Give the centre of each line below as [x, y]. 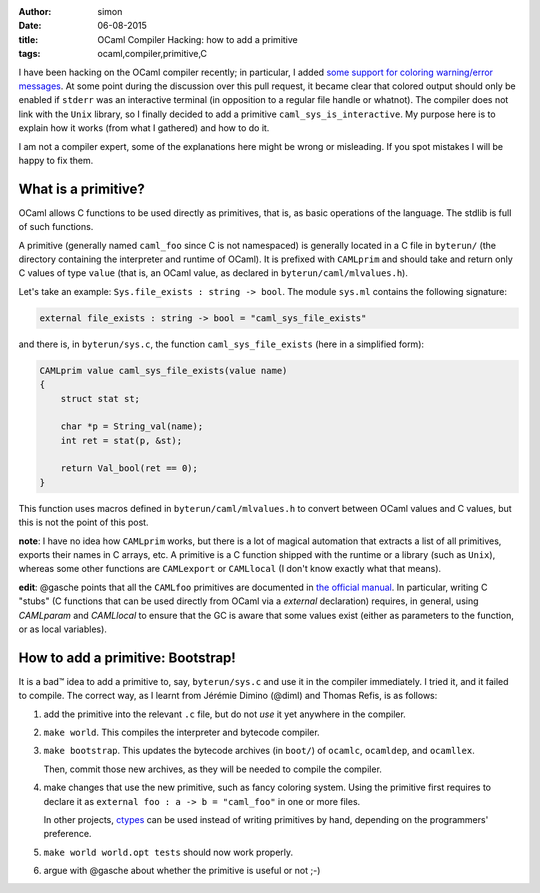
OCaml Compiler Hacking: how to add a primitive [198, 39]
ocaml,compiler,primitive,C [152, 54]
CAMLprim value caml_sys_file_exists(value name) [163, 370]
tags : [29, 54]
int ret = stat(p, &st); [121, 440]
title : [28, 39]
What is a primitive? [81, 188]
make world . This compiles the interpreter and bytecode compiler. [181, 732]
